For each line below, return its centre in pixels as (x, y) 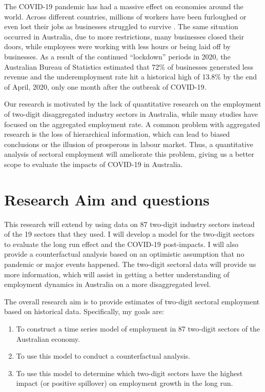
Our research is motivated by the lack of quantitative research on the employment (133, 104)
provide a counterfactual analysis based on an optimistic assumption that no (124, 254)
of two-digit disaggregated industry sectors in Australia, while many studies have (131, 114)
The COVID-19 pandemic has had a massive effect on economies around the (124, 6)
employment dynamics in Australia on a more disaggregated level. (108, 284)
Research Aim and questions (107, 199)
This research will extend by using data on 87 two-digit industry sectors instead (129, 224)
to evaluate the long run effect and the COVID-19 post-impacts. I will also (121, 244)
